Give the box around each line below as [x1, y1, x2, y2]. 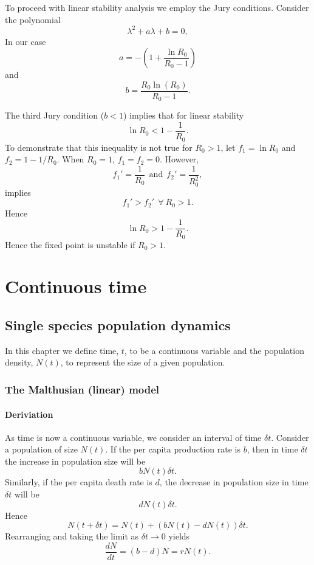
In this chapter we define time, [5, 344, 119, 356]
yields [168, 530, 190, 542]
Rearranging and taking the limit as [5, 530, 139, 542]
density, [5, 356, 33, 369]
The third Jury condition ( [5, 109, 104, 122]
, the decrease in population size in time [159, 476, 309, 488]
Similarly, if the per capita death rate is [5, 476, 152, 488]
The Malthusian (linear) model [5, 381, 160, 397]
